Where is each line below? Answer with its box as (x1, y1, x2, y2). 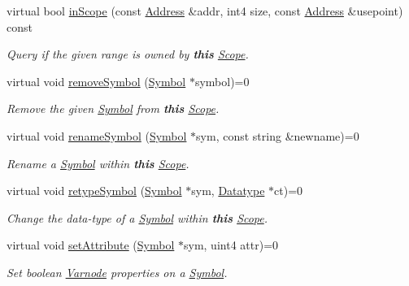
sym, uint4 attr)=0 (184, 236, 279, 253)
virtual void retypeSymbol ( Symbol (7, 182, 182, 199)
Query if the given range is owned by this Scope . (7, 45, 249, 63)
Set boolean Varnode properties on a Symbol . (7, 263, 228, 280)
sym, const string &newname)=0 (196, 127, 359, 144)
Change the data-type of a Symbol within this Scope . (7, 209, 268, 226)
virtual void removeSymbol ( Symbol (7, 72, 186, 89)
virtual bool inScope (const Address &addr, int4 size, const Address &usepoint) (7, 2, 403, 19)
